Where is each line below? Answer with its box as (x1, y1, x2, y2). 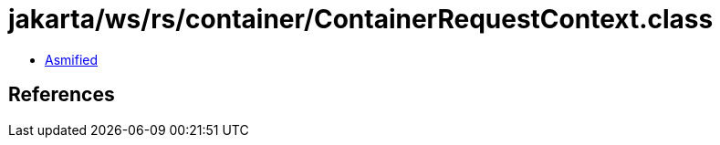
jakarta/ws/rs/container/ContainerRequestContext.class (8, 4, 714, 35)
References (8, 83, 115, 107)
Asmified (45, 51, 99, 67)
